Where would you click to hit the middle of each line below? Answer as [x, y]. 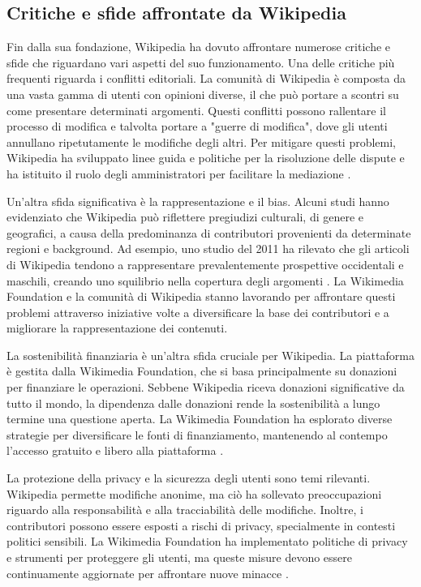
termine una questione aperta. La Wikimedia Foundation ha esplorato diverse [200, 419]
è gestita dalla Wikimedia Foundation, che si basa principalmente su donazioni [202, 371]
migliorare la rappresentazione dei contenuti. [117, 328]
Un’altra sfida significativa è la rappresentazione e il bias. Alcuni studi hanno [198, 201]
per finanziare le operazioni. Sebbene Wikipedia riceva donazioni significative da [206, 387]
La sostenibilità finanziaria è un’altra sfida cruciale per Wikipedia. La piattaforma [210, 355]
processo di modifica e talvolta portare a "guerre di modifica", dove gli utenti [197, 126]
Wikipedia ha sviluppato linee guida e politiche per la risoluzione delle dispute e [206, 158]
